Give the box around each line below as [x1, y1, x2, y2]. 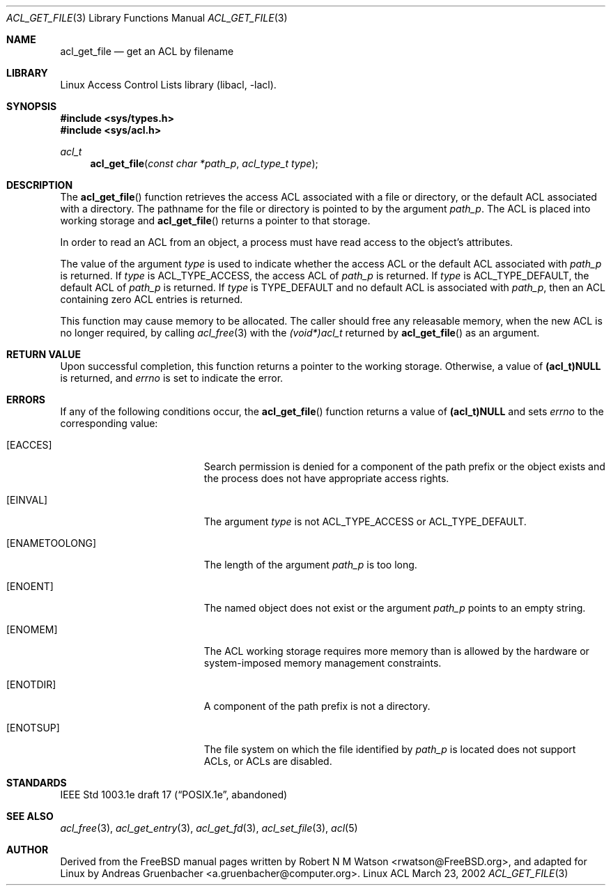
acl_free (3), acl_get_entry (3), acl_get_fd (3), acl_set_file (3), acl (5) [60, 822, 358, 834]
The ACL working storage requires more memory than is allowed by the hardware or [203, 645, 589, 657]
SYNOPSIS [6, 100, 57, 112]
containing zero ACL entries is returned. [60, 293, 243, 305]
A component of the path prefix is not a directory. [203, 700, 431, 712]
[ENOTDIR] [6, 679, 56, 690]
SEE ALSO [6, 810, 54, 822]
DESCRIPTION [6, 179, 73, 191]
